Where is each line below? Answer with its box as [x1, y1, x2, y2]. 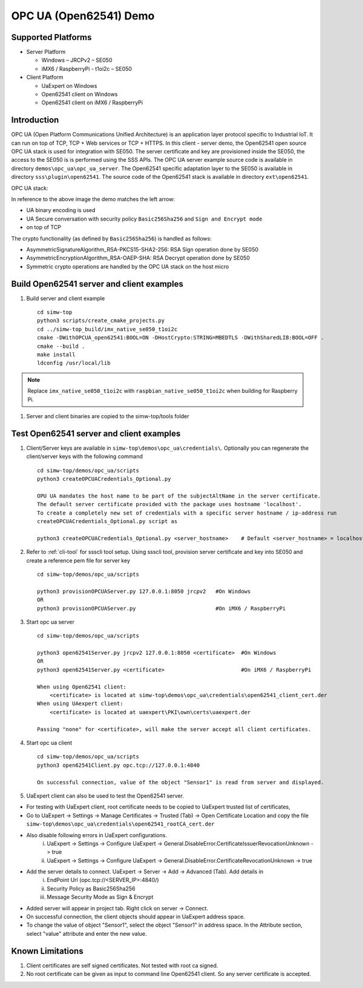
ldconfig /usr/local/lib [37, 359, 111, 367]
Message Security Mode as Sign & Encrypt [47, 893, 154, 901]
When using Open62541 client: [37, 683, 127, 690]
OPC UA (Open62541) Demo [11, 9, 155, 22]
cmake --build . [37, 342, 85, 350]
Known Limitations [11, 946, 84, 956]
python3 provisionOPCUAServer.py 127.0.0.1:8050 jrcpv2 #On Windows [37, 588, 251, 595]
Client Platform [26, 73, 64, 81]
